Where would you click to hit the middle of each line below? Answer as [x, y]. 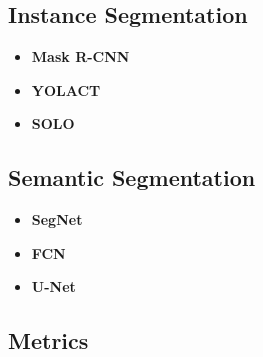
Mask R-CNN [80, 56]
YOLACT [66, 89]
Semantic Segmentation [132, 177]
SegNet [57, 219]
